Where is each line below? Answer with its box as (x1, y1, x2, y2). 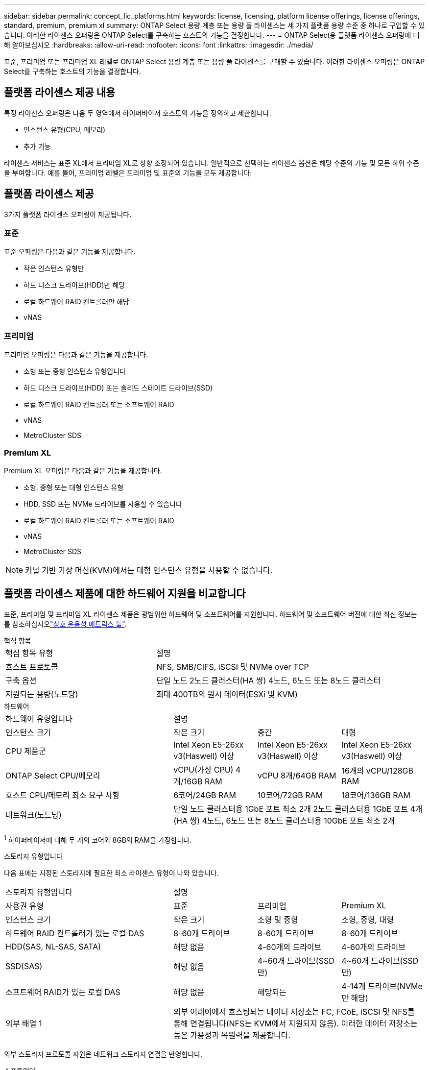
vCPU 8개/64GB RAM (257, 770, 336, 780)
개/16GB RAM (173, 776, 222, 786)
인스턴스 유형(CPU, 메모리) (24, 125, 106, 134)
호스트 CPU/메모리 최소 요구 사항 (5, 790, 120, 800)
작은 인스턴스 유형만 (24, 264, 84, 273)
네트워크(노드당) (5, 809, 62, 820)
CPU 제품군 (5, 746, 46, 756)
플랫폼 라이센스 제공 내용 (4, 86, 116, 99)
